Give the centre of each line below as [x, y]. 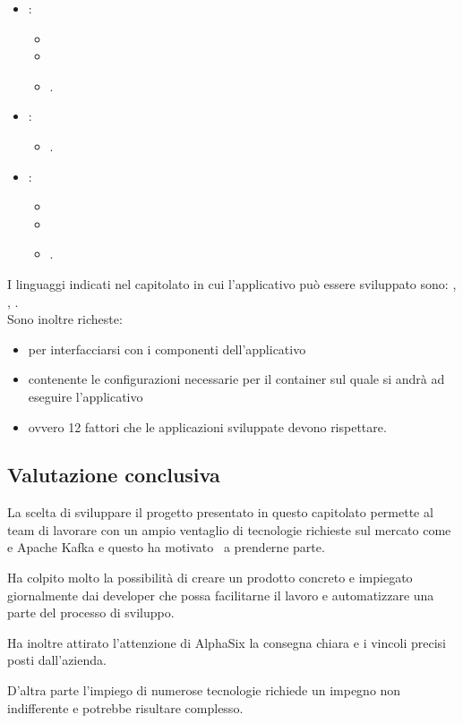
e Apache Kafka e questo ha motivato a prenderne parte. [166, 547]
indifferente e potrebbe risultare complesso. [125, 707]
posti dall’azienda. [57, 660]
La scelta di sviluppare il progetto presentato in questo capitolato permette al [220, 512]
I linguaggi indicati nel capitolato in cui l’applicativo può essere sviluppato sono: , [232, 283]
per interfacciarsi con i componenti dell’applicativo [167, 349]
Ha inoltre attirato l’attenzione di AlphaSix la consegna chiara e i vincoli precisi [227, 642]
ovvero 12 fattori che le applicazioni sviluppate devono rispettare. [207, 426]
